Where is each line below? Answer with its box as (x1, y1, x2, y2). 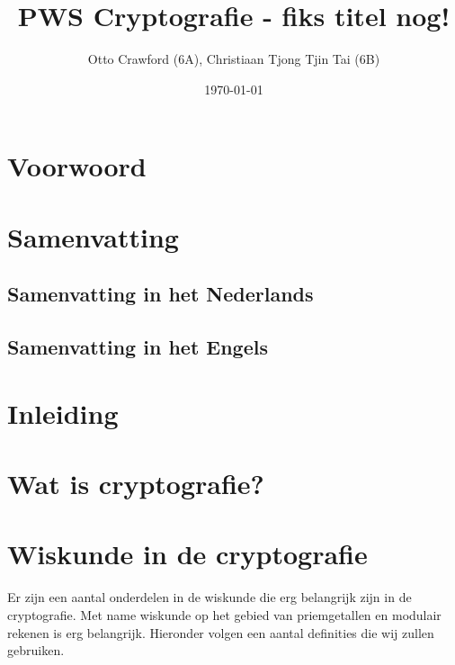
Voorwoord (7, 148, 147, 184)
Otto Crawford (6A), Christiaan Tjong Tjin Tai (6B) (87, 49, 380, 68)
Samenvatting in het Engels (7, 333, 268, 361)
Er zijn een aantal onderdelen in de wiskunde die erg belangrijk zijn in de (7, 588, 412, 607)
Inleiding (7, 394, 119, 431)
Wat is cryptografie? (7, 465, 264, 501)
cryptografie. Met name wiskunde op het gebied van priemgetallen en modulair (7, 605, 442, 624)
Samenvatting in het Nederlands (7, 280, 314, 308)
